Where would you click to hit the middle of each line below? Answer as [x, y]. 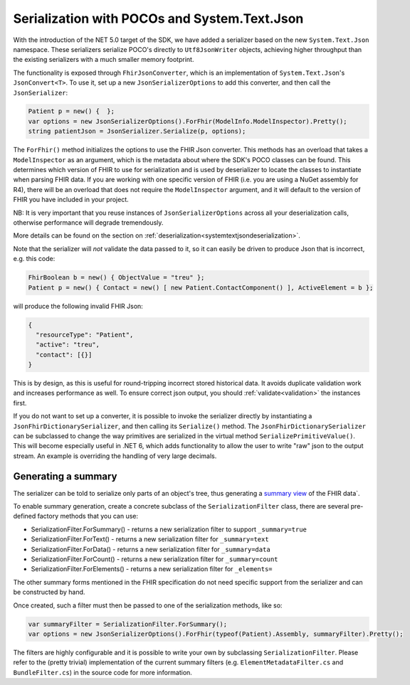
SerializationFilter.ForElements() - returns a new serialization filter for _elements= [152, 569]
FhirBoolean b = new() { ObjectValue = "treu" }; [116, 278]
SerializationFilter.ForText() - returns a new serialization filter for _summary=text [150, 539]
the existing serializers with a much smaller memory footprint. [104, 60]
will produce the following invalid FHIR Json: [78, 306]
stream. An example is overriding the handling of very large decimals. [115, 456]
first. [20, 403]
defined [25, 516]
